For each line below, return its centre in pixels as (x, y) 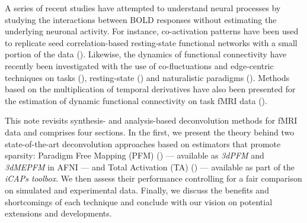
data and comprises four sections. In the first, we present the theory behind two (150, 132)
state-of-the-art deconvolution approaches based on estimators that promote (143, 143)
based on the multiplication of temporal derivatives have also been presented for (150, 89)
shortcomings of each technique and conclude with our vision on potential (139, 201)
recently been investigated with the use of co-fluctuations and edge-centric (139, 65)
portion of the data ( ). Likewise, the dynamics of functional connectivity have (146, 54)
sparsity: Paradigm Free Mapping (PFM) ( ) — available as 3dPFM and (135, 155)
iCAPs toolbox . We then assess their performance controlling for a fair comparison (153, 178)
